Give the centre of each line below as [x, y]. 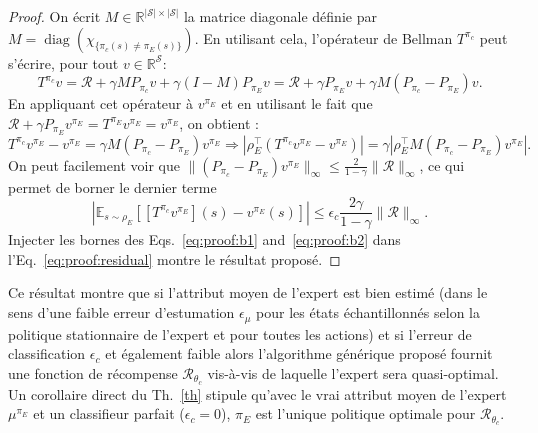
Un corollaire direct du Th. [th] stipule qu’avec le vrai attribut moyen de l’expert [257, 393]
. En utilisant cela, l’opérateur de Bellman [323, 37]
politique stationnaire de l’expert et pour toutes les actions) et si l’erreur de [240, 333]
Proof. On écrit [54, 16]
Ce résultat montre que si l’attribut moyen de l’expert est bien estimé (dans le [248, 292]
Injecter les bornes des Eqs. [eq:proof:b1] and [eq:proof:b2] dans [204, 239]
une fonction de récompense [93, 372]
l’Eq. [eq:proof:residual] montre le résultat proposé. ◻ [174, 258]
